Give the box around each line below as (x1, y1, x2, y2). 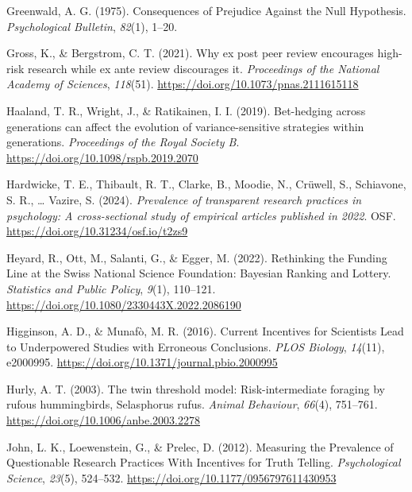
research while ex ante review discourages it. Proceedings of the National (27, 60, 379, 76)
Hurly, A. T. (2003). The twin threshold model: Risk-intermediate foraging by (6, 380, 385, 397)
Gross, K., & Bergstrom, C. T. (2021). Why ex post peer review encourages (6, 45, 374, 61)
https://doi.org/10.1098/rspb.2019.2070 (6, 149, 198, 165)
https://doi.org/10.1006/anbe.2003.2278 (6, 412, 200, 428)
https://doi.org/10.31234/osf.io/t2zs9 (6, 223, 188, 239)
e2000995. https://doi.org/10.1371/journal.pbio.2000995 (6, 354, 278, 370)
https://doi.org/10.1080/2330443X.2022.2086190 (6, 296, 241, 312)
